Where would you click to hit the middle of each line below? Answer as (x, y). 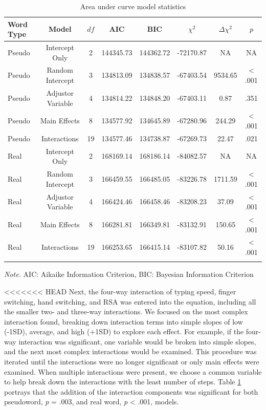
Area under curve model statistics (133, 6)
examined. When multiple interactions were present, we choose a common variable (133, 371)
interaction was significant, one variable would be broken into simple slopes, (137, 341)
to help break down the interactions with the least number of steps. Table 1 (123, 382)
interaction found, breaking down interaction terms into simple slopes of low (124, 321)
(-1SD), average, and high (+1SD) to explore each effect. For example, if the (124, 331)
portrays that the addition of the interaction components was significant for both (131, 391)
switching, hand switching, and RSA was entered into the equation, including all (130, 301)
